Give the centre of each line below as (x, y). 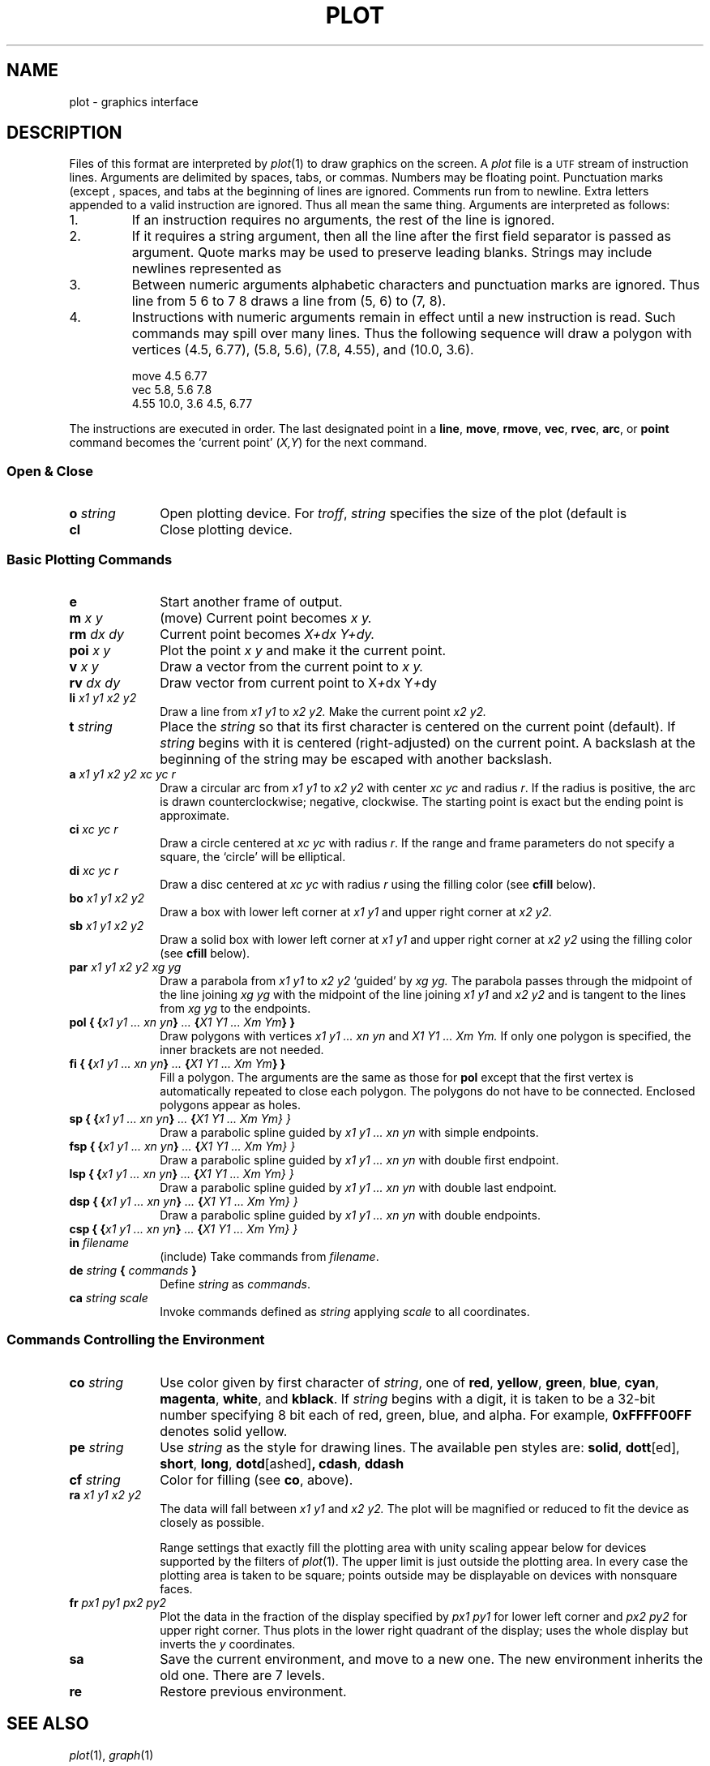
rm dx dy (97, 634)
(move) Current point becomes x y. (266, 617)
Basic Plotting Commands (90, 559)
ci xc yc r (94, 829)
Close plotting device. (226, 530)
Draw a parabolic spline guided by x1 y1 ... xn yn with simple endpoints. (349, 1132)
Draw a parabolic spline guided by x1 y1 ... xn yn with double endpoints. (350, 1215)
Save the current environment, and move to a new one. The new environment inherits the (432, 1659)
